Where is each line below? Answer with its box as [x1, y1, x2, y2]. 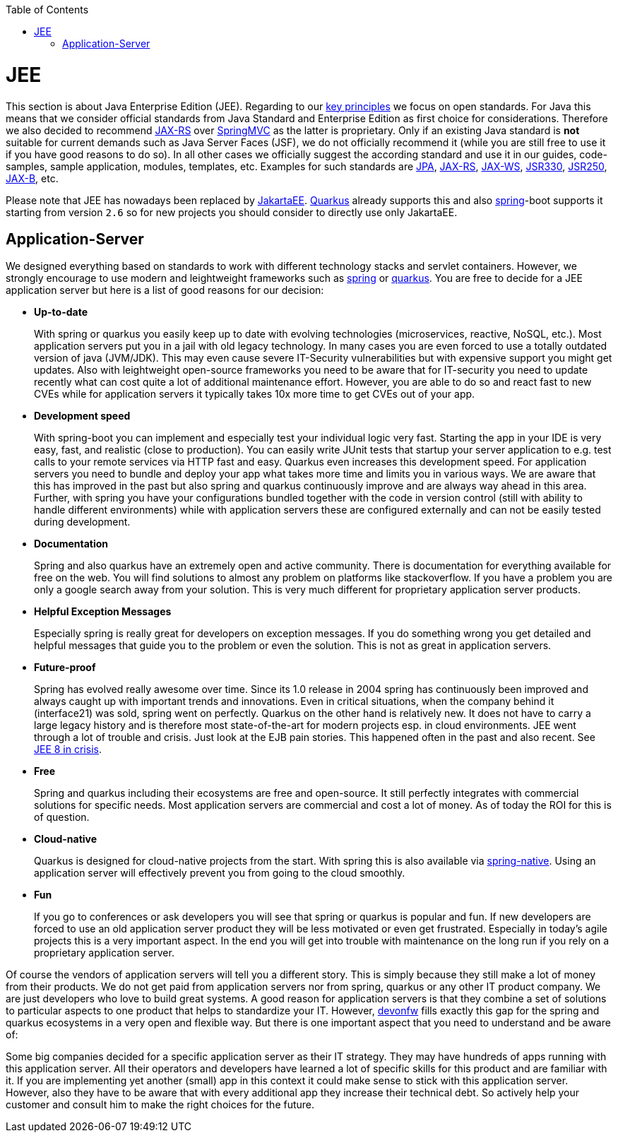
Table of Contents [6, 4, 89, 16]
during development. [34, 516, 131, 528]
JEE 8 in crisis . [34, 743, 102, 756]
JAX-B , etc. [6, 172, 59, 184]
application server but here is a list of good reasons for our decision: [6, 284, 324, 297]
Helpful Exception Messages [34, 605, 172, 618]
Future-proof [34, 661, 96, 674]
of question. [34, 811, 90, 824]
